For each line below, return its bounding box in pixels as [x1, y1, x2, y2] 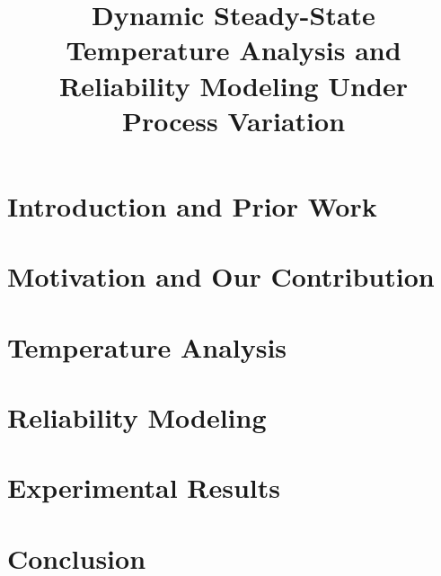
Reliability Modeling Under [59, 66, 408, 103]
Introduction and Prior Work [7, 187, 377, 224]
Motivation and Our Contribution [7, 258, 435, 295]
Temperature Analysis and [66, 31, 401, 68]
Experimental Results [7, 469, 280, 506]
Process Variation [121, 102, 346, 138]
